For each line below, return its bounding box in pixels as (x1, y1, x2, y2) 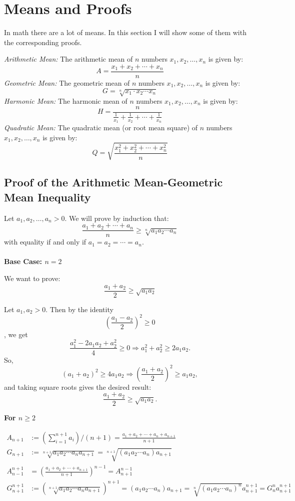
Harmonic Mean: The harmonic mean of (4, 95, 127, 106)
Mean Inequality (4, 189, 91, 204)
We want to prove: (4, 273, 60, 283)
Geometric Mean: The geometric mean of (4, 77, 130, 88)
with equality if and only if (4, 236, 86, 247)
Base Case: (4, 256, 42, 267)
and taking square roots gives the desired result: (4, 381, 151, 392)
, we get (4, 329, 28, 339)
